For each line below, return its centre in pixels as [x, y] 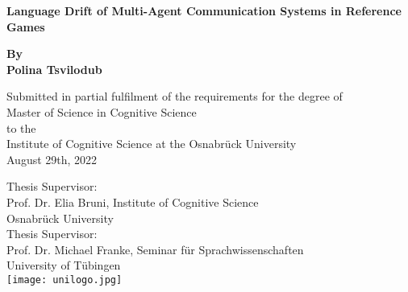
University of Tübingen [64, 265]
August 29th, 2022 [52, 159]
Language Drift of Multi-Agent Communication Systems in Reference [204, 10]
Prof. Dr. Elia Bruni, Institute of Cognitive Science [133, 202]
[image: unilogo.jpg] [65, 280]
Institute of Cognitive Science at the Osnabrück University [152, 144]
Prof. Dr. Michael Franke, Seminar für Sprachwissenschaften [155, 249]
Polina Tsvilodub [54, 69]
